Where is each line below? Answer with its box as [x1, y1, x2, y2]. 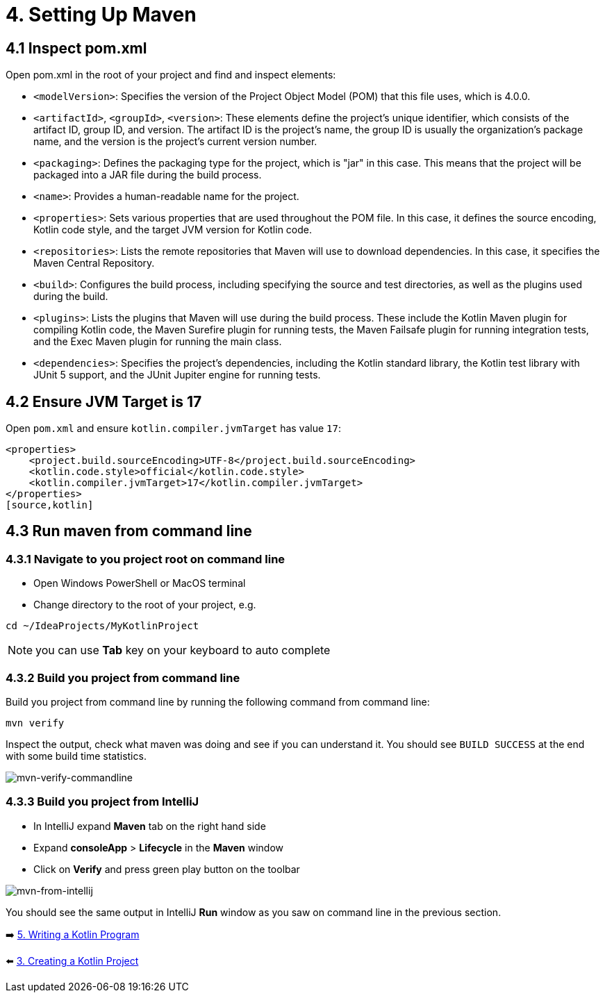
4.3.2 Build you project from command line [6, 670, 240, 685]
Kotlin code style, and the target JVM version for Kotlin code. [33, 224, 312, 236]
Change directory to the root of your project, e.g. [33, 599, 256, 611]
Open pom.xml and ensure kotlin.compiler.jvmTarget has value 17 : [6, 422, 341, 435]
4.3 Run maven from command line [6, 522, 252, 540]
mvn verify [6, 717, 65, 729]
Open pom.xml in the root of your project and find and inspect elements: [6, 69, 336, 81]
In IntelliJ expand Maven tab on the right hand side [33, 820, 266, 832]
